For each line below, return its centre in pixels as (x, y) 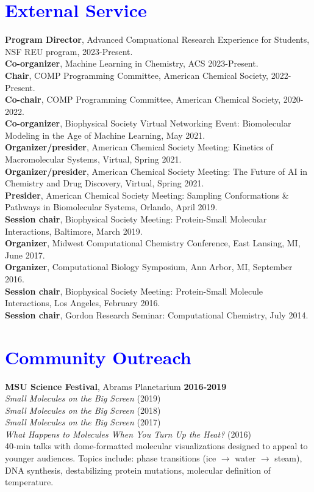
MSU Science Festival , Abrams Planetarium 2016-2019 (116, 386)
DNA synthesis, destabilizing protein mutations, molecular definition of (138, 470)
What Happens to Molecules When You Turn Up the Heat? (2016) (128, 434)
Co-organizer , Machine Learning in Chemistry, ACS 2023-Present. (132, 63)
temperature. (29, 482)
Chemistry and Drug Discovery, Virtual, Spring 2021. (105, 183)
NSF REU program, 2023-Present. (69, 51)
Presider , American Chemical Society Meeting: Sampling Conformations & (147, 195)
